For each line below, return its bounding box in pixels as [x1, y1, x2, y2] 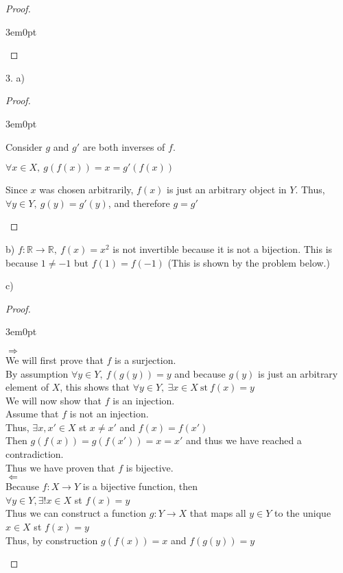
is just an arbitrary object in [167, 182, 287, 197]
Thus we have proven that [5, 460, 115, 474]
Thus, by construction [5, 533, 98, 547]
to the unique [274, 506, 331, 520]
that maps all [189, 506, 246, 520]
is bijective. [126, 460, 174, 474]
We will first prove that [5, 352, 104, 367]
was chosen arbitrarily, [39, 182, 134, 197]
